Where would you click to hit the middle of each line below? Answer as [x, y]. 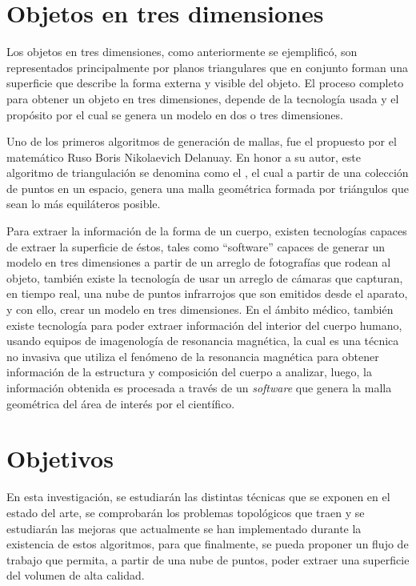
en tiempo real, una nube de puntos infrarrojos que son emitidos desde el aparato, [207, 293]
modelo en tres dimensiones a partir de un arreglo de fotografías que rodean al [199, 262]
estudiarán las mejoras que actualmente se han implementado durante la [184, 528]
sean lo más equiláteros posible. [84, 204]
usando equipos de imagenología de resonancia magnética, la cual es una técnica [203, 341]
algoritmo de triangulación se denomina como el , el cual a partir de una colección [208, 173]
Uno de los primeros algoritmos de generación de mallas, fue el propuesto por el [202, 141]
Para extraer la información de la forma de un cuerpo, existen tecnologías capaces [207, 231]
